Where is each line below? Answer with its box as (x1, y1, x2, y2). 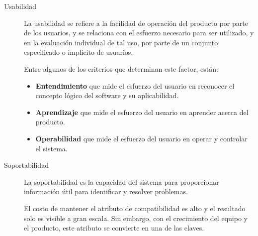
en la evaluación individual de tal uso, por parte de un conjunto (24, 37, 218, 47)
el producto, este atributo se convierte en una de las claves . (24, 223, 204, 233)
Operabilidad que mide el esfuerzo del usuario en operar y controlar (35, 133, 248, 143)
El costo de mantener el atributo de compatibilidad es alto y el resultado (24, 203, 246, 213)
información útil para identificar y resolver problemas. (24, 186, 188, 197)
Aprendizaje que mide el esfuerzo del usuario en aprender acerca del (35, 107, 249, 117)
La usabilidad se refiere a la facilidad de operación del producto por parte (24, 17, 248, 28)
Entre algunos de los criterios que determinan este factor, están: (24, 63, 218, 74)
